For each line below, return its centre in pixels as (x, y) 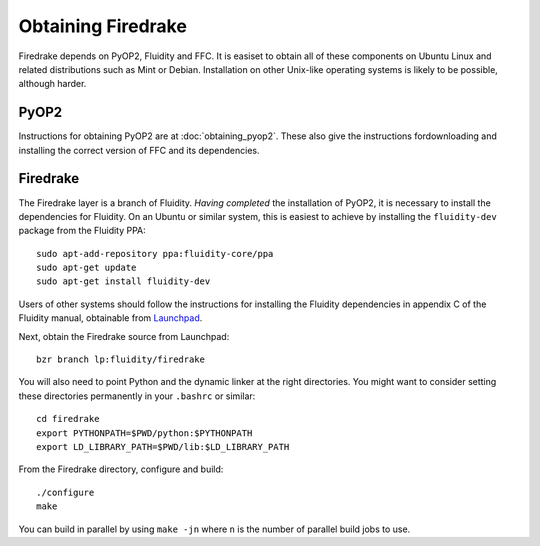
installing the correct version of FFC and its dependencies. (139, 150)
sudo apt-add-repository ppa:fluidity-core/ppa (155, 253)
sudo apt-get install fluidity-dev (123, 281)
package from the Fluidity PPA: (82, 231)
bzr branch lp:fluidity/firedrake (120, 359)
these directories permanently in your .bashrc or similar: (137, 396)
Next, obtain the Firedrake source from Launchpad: (124, 336)
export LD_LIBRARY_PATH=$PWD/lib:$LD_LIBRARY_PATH (163, 446)
